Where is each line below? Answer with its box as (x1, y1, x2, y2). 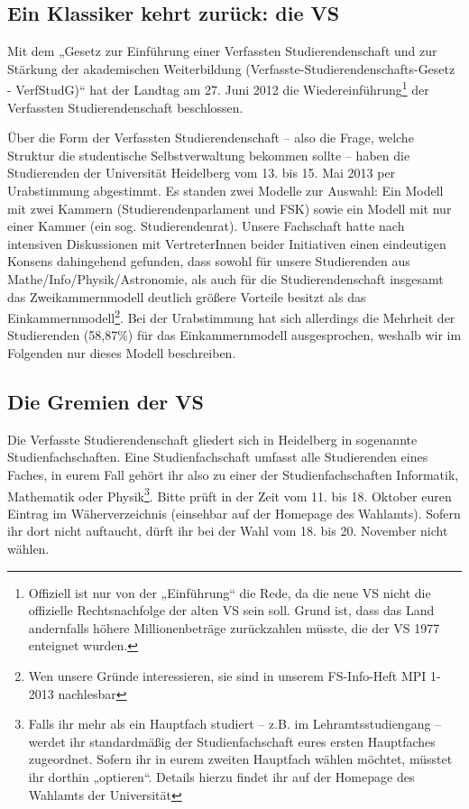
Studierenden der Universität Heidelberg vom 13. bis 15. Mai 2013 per (7, 163, 396, 182)
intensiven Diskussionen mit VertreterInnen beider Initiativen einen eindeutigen (7, 234, 446, 253)
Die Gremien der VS (7, 388, 204, 415)
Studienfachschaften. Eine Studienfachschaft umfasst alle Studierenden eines (7, 447, 428, 466)
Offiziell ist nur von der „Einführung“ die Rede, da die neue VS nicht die (28, 583, 431, 602)
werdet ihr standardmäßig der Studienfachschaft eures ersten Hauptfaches (28, 731, 436, 750)
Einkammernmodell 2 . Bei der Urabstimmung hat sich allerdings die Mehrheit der (7, 306, 455, 326)
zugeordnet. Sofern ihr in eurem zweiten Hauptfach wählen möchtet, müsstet (28, 749, 453, 768)
